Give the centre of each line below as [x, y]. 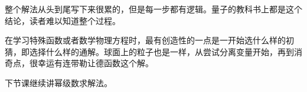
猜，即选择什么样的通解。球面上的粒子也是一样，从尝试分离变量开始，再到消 [153, 51]
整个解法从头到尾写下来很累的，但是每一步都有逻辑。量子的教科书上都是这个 [153, 9]
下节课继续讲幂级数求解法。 [58, 82]
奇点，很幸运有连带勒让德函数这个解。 [79, 63]
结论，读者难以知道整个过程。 [63, 20]
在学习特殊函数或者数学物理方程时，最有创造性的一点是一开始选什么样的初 [149, 40]
